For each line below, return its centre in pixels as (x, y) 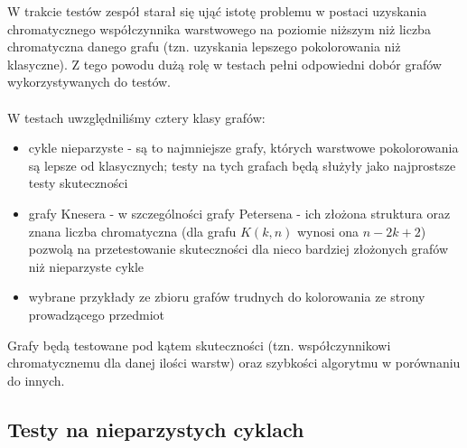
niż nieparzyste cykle (86, 266)
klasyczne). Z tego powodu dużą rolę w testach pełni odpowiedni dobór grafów (224, 64)
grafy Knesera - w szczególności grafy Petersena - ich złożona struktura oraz (239, 213)
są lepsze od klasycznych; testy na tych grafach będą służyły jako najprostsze (242, 165)
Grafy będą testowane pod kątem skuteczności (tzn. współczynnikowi (199, 345)
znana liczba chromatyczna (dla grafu (132, 231)
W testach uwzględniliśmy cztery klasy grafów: (136, 117)
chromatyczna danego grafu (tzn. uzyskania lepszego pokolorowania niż (204, 47)
